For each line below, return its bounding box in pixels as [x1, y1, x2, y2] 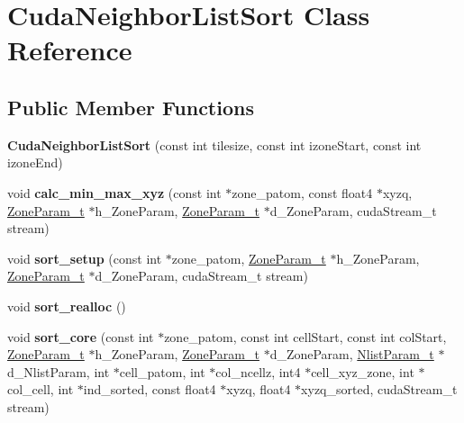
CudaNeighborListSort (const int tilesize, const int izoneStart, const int [7, 135, 422, 154]
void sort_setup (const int [7, 248, 162, 267]
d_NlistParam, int [7, 362, 110, 381]
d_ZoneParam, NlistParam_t [269, 345, 434, 364]
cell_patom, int [119, 362, 205, 381]
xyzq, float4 [226, 380, 291, 399]
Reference [7, 31, 132, 68]
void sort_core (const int [7, 327, 154, 346]
